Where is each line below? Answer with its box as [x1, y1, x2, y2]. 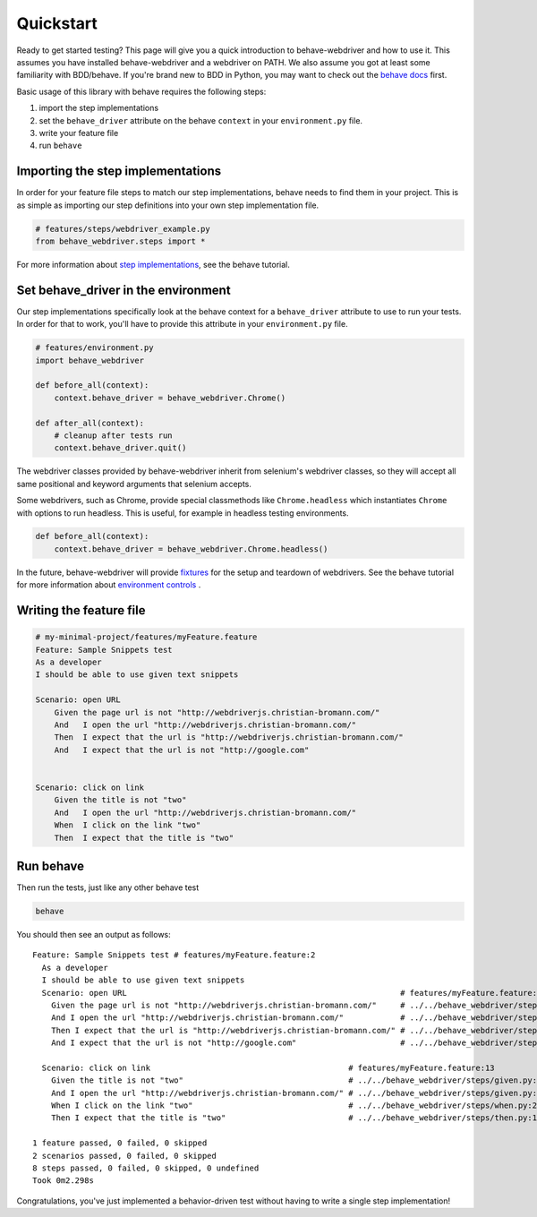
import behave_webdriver [35, 355, 145, 365]
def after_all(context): [35, 417, 145, 428]
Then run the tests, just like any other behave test [16, 882, 200, 893]
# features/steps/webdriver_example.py [35, 224, 210, 234]
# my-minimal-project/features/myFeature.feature [35, 632, 258, 642]
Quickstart [16, 13, 98, 33]
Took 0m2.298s [32, 1176, 94, 1186]
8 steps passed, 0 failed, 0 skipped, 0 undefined [32, 1163, 260, 1173]
